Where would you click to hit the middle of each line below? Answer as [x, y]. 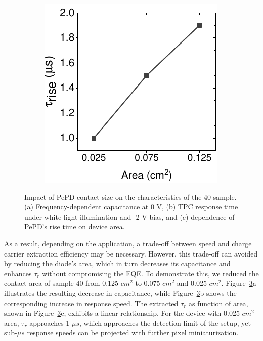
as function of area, [218, 303]
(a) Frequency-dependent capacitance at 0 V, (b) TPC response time [131, 207]
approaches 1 [50, 323]
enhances [18, 273]
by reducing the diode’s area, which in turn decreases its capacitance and [117, 263]
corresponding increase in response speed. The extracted [91, 303]
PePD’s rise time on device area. [75, 226]
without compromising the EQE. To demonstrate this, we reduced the [150, 273]
